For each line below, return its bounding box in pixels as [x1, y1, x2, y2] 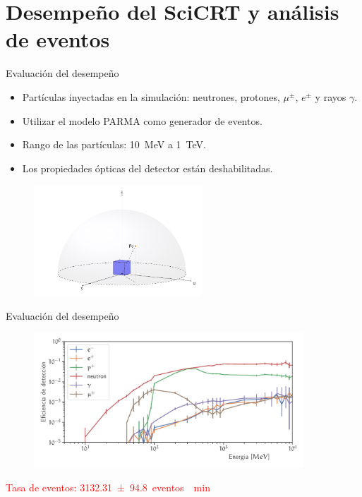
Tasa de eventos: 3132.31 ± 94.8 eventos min [6, 479, 210, 494]
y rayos [315, 89, 346, 104]
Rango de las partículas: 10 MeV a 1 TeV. [22, 137, 206, 152]
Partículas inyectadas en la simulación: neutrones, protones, [22, 89, 280, 104]
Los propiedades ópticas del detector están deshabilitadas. [22, 160, 273, 175]
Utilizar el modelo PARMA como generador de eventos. [22, 113, 263, 128]
